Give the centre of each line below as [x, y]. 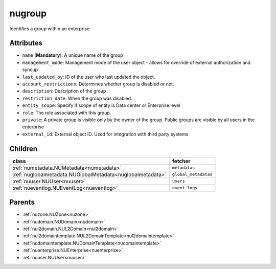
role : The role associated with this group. [67, 113]
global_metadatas [192, 175]
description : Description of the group [64, 91]
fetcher [181, 161]
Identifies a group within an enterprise [50, 29]
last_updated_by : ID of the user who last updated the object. [89, 77]
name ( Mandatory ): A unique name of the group [73, 55]
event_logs [185, 188]
